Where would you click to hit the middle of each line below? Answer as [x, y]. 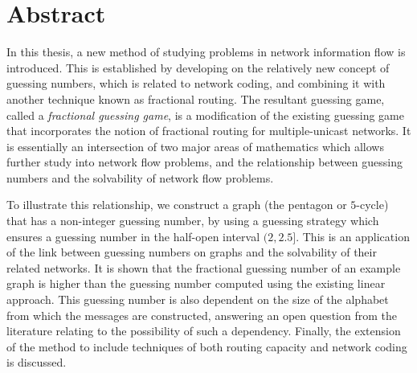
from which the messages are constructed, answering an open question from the [202, 315]
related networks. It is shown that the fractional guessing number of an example [204, 267]
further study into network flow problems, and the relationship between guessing [204, 162]
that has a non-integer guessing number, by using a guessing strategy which [193, 221]
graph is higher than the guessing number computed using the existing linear [196, 283]
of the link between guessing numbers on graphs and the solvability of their [192, 252]
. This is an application [353, 236]
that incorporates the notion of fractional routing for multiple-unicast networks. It [209, 131]
